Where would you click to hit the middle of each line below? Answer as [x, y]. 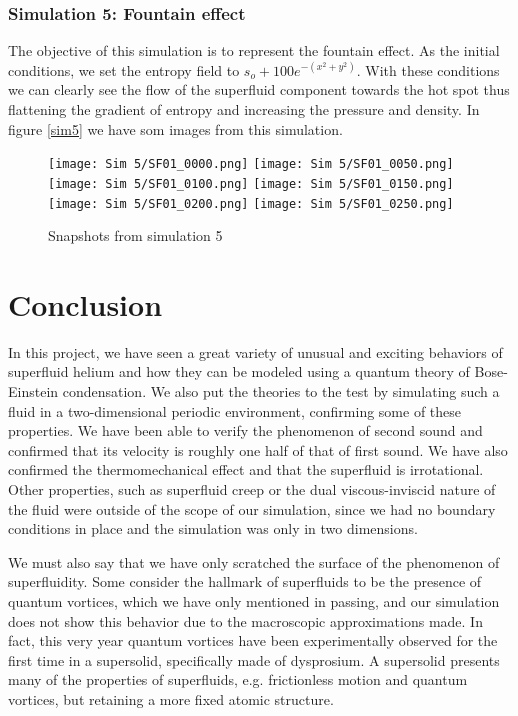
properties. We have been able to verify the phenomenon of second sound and [245, 430]
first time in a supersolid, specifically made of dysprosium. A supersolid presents [254, 659]
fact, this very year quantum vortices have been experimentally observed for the [253, 640]
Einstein [33, 391]
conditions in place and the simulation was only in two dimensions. [213, 528]
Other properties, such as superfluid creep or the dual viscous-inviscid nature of [252, 489]
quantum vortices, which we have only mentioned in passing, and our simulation [254, 601]
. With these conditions [428, 69]
